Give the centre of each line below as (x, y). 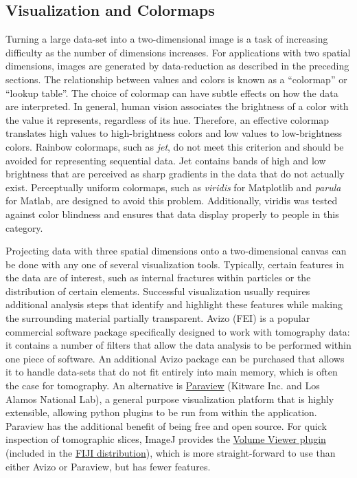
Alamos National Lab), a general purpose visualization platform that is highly (170, 399)
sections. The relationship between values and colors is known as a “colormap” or (176, 79)
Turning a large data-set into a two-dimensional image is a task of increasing (167, 39)
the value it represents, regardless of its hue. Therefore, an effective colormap (168, 119)
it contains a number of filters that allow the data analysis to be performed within (178, 345)
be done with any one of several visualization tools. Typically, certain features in (175, 264)
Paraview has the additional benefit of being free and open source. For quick (166, 425)
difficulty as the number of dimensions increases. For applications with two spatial (178, 52)
